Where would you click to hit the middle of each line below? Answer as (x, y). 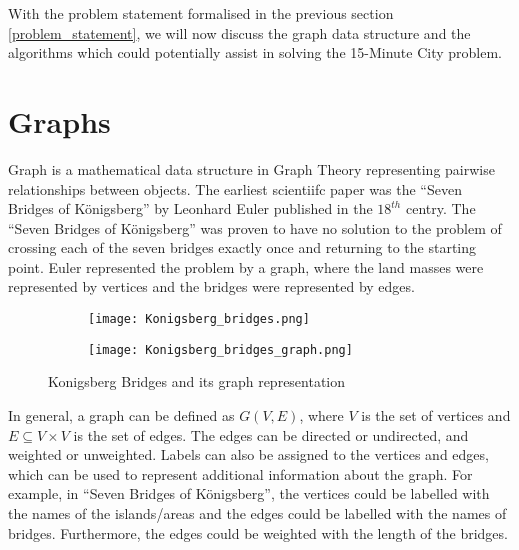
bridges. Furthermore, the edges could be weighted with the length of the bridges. (258, 532)
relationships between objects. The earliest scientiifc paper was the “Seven (235, 188)
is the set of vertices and (436, 414)
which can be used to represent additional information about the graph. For (240, 473)
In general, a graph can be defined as (121, 414)
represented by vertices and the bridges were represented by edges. (211, 286)
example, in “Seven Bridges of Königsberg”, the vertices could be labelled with (249, 493)
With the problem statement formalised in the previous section (201, 13)
